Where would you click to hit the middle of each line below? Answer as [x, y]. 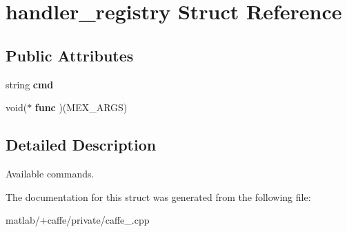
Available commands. [50, 173]
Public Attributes [70, 55]
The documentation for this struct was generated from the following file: [158, 196]
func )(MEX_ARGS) [81, 107]
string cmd [30, 84]
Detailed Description [81, 145]
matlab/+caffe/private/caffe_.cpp [78, 220]
